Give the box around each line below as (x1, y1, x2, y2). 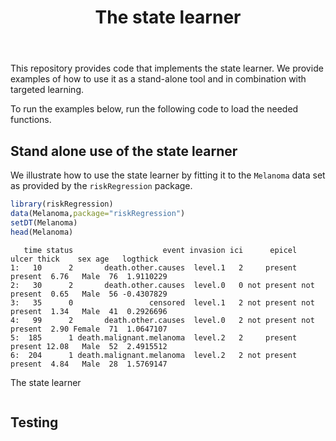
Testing (10, 414, 59, 431)
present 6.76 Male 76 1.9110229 (10, 271, 168, 281)
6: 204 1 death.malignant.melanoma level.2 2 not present (10, 350, 298, 360)
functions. (10, 114, 52, 126)
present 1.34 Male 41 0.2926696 (10, 306, 168, 316)
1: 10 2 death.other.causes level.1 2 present (10, 262, 298, 273)
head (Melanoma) (10, 227, 74, 237)
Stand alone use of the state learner (10, 142, 238, 160)
